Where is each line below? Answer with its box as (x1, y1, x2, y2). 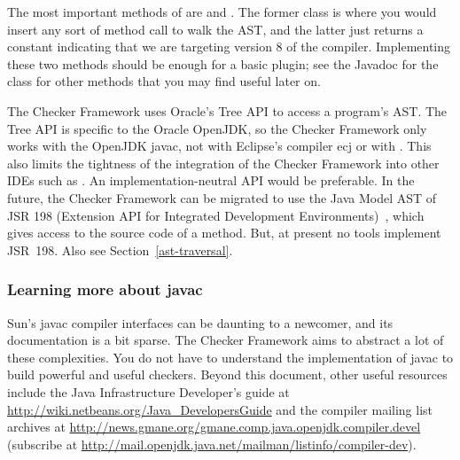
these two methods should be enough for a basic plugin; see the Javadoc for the (7, 54, 439, 73)
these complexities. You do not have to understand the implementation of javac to (7, 347, 454, 366)
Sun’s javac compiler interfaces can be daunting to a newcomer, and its (7, 313, 394, 331)
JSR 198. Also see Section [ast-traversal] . (7, 240, 233, 259)
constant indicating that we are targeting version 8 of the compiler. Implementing (7, 37, 451, 56)
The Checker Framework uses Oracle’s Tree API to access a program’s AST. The (7, 101, 448, 120)
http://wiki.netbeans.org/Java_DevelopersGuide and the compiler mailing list (7, 400, 433, 418)
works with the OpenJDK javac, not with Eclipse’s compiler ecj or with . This (7, 136, 432, 155)
